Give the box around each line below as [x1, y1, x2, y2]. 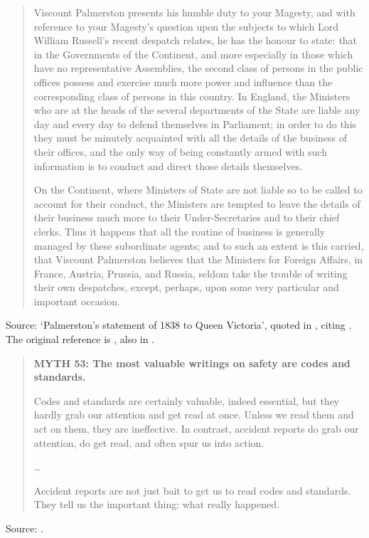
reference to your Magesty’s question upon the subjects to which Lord [33, 19, 338, 33]
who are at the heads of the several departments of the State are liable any [33, 102, 360, 117]
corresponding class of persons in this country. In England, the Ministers [33, 88, 351, 103]
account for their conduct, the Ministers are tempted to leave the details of [33, 196, 360, 211]
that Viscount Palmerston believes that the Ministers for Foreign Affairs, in [33, 252, 363, 267]
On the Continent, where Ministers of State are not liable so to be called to [33, 182, 363, 197]
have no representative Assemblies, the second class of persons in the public [33, 60, 363, 75]
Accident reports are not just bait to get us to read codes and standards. [33, 482, 351, 497]
